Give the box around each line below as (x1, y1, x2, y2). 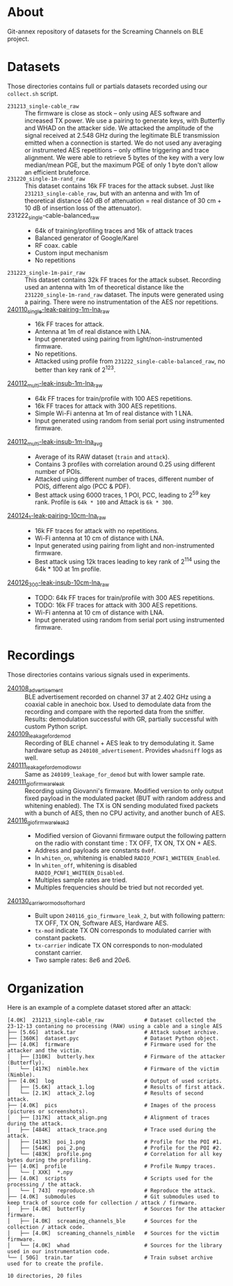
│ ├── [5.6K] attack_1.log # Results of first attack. (7, 1083, 226, 1091)
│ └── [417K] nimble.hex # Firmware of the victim (7, 1065, 219, 1072)
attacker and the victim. (7, 1047, 82, 1054)
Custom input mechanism (34, 248, 109, 257)
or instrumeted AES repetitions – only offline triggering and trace (24, 145, 210, 154)
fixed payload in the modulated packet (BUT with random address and (24, 794, 226, 802)
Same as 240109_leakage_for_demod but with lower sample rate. (24, 770, 205, 778)
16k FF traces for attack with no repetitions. (34, 527, 159, 535)
